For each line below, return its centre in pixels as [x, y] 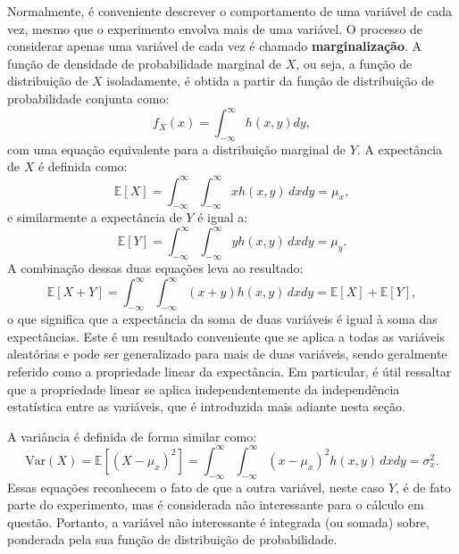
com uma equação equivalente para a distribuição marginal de [176, 149]
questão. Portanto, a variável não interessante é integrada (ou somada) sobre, [218, 521]
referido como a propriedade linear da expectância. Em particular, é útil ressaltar [229, 371]
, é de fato [423, 487]
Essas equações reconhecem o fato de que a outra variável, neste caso [196, 487]
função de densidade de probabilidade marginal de [145, 63]
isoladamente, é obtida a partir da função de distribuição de [270, 81]
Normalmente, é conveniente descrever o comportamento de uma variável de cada [229, 11]
